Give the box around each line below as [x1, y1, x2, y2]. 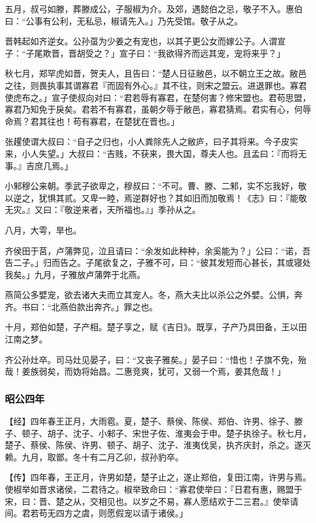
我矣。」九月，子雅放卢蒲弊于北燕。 [5, 268, 145, 280]
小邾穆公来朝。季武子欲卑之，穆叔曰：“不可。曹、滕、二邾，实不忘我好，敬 [5, 179, 307, 192]
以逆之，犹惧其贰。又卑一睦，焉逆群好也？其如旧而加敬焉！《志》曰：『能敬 [5, 191, 307, 204]
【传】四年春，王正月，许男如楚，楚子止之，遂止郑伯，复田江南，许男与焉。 [5, 471, 311, 483]
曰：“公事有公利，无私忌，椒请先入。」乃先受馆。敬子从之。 [5, 14, 243, 27]
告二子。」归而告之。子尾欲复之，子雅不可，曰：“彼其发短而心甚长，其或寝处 [5, 256, 311, 269]
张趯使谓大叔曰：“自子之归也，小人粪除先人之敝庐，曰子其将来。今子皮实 [5, 135, 298, 148]
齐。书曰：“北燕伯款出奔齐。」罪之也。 [5, 300, 158, 313]
